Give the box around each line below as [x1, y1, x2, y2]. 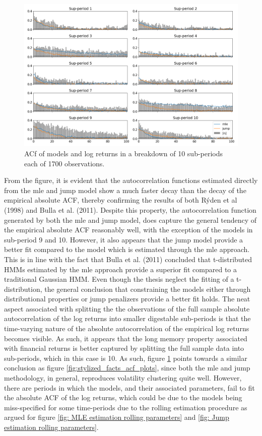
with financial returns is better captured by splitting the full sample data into [4, 343, 244, 353]
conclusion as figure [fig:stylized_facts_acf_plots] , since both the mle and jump [4, 362, 250, 373]
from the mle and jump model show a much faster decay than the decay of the [4, 184, 246, 195]
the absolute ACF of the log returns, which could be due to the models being [4, 392, 242, 403]
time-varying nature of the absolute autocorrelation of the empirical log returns [4, 323, 249, 334]
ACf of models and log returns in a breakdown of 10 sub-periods [24, 148, 223, 158]
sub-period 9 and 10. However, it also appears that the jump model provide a [4, 234, 243, 244]
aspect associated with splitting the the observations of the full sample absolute [4, 303, 250, 314]
